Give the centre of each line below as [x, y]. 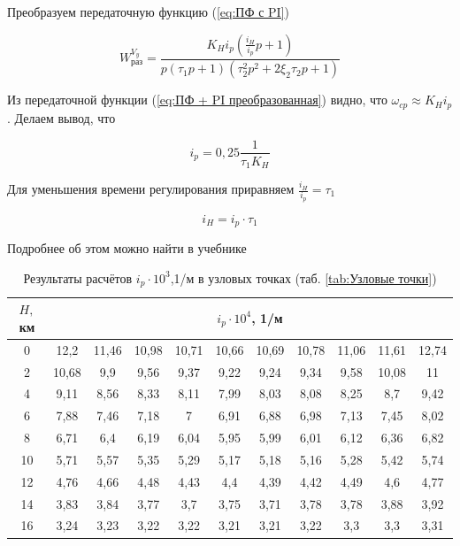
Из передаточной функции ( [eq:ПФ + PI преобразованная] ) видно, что [197, 100]
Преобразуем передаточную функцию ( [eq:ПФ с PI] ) [148, 12]
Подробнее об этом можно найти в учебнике [127, 248]
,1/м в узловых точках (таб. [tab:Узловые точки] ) [303, 277]
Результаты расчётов [78, 277]
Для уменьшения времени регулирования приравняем [151, 189]
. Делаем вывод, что [61, 117]
